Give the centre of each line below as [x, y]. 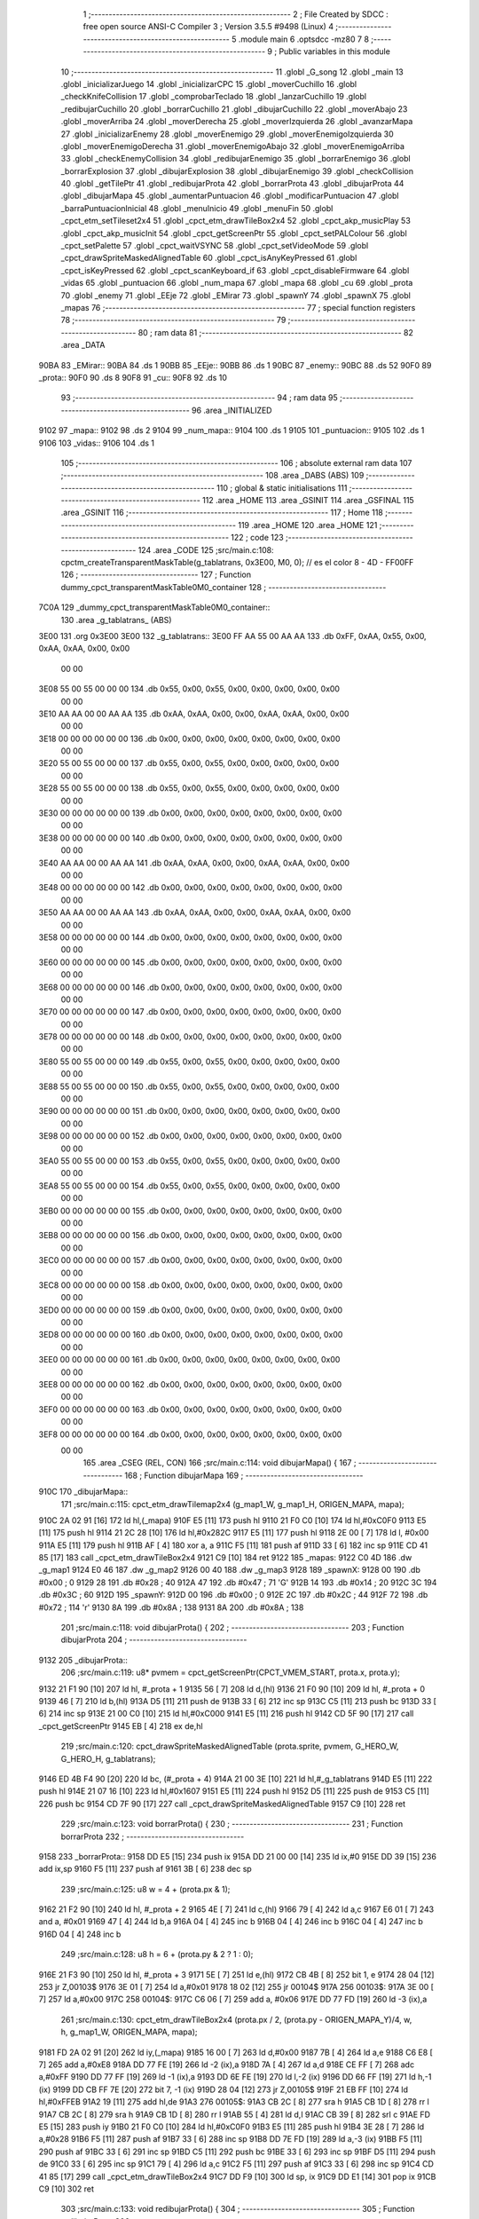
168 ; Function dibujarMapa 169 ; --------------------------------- [244, 1475]
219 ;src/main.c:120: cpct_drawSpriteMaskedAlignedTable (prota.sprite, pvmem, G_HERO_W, [230, 1746]
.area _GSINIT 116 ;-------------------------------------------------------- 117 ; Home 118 [222, 513]
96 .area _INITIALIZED [232, 410]
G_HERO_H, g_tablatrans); [108, 1758]
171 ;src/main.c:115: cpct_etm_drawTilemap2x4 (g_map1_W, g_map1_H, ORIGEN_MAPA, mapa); [232, 1504]
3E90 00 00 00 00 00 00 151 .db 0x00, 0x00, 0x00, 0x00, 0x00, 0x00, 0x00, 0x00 [189, 1111]
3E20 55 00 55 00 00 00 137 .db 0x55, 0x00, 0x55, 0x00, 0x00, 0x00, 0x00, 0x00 [189, 763]
